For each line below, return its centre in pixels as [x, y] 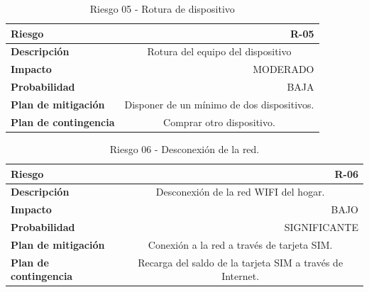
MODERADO [283, 69]
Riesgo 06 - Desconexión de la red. [184, 148]
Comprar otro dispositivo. [219, 122]
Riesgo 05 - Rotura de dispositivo [162, 9]
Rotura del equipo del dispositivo [219, 51]
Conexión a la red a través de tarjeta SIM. [240, 244]
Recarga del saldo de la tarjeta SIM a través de [241, 262]
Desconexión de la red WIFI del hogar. [240, 192]
